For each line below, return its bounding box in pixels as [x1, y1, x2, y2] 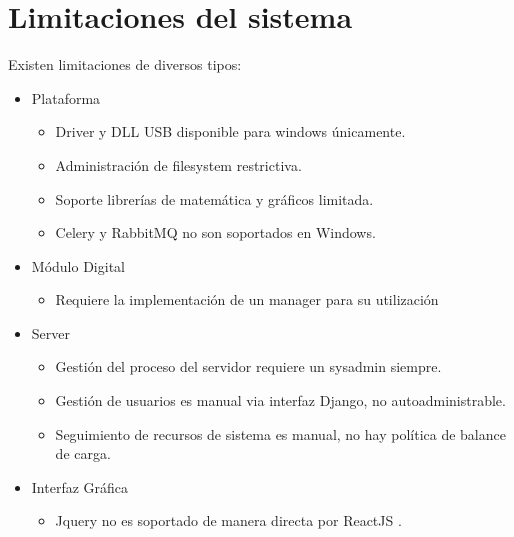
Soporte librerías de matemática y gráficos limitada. [55, 188, 374, 209]
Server [31, 322, 70, 343]
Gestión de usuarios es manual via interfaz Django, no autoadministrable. [55, 390, 506, 411]
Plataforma [31, 87, 101, 108]
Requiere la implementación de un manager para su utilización [55, 289, 439, 310]
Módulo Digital [31, 255, 125, 276]
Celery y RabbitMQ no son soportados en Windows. [55, 222, 376, 243]
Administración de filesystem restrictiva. [55, 154, 302, 175]
